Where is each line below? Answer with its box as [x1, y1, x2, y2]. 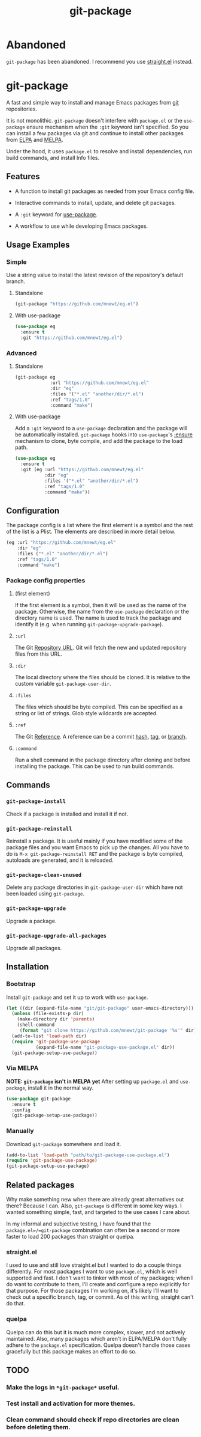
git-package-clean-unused [6, 871, 82, 878]
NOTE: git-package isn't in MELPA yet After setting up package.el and [6, 1078, 179, 1085]
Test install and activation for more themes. [6, 1399, 136, 1408]
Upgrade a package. [6, 917, 57, 924]
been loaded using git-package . [6, 890, 85, 897]
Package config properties [6, 576, 86, 584]
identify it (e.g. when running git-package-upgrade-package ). [14, 621, 163, 628]
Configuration [6, 505, 60, 516]
